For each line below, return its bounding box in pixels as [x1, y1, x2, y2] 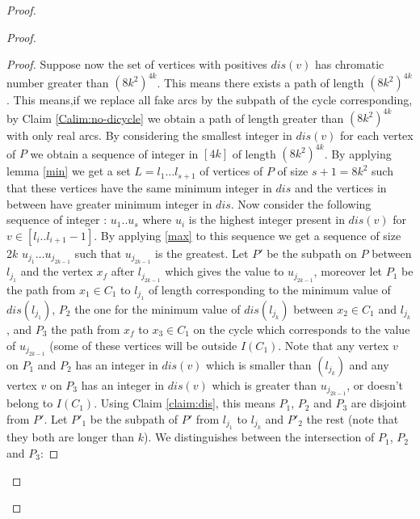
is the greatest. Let [155, 244, 249, 261]
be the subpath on [267, 244, 357, 261]
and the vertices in [294, 179, 387, 196]
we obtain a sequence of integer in [30, 145, 199, 162]
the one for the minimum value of [74, 300, 241, 317]
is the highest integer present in [188, 211, 345, 228]
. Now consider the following [230, 195, 372, 212]
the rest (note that [306, 410, 399, 427]
